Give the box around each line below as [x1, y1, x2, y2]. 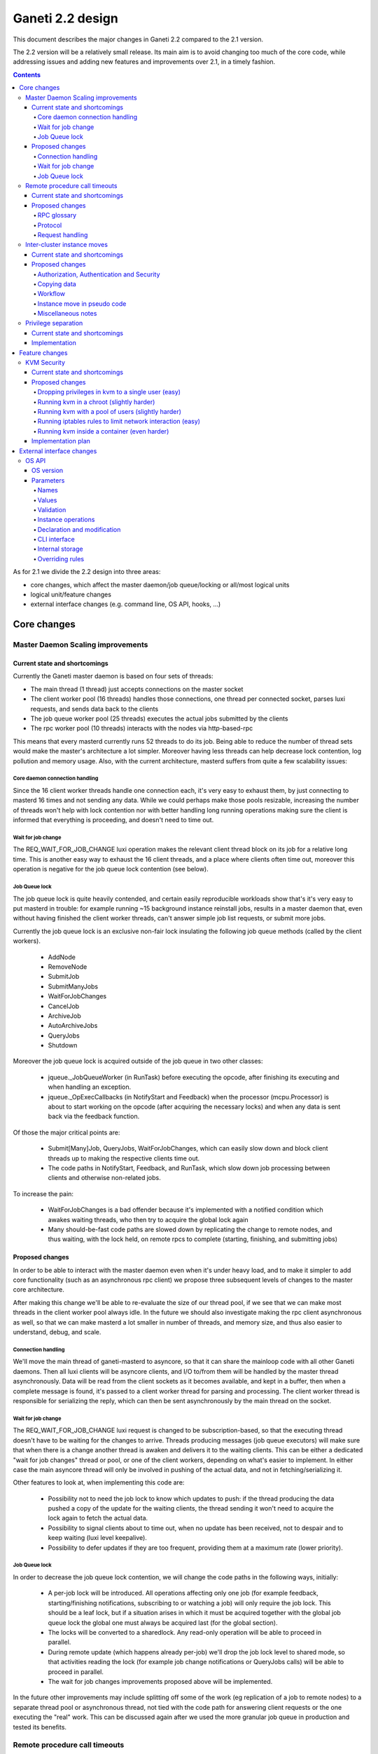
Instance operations [37, 516, 95, 524]
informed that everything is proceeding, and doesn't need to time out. [13, 816, 214, 824]
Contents [13, 70, 41, 79]
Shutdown [48, 1041, 78, 1050]
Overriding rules [37, 554, 84, 563]
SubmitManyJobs [48, 982, 98, 991]
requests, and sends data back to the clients [30, 704, 159, 713]
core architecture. [13, 1285, 64, 1294]
